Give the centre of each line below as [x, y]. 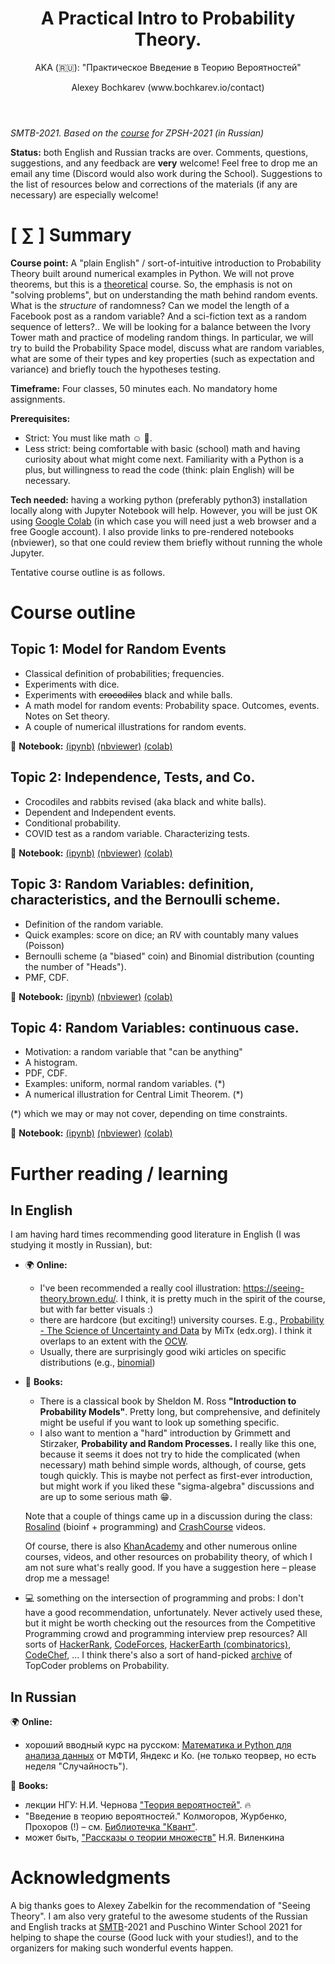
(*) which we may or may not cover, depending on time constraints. [149, 1114]
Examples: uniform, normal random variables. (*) [125, 1084]
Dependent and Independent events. [100, 812]
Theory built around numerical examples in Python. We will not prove [152, 273]
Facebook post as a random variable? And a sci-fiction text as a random [158, 316]
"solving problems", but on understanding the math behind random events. [164, 294]
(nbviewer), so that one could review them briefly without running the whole [166, 542]
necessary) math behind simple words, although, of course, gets [173, 1465]
